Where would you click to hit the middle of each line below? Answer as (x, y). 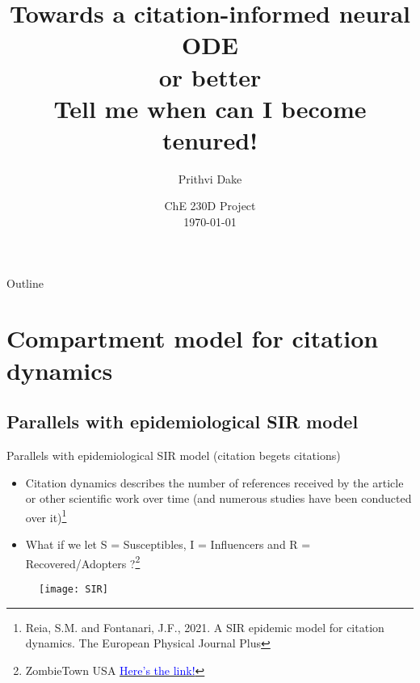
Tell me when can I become (210, 108)
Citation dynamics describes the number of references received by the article (214, 482)
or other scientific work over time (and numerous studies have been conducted (218, 498)
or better (210, 76)
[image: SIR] (73, 589)
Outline (25, 282)
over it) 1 (46, 516)
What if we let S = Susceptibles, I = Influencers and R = (168, 544)
